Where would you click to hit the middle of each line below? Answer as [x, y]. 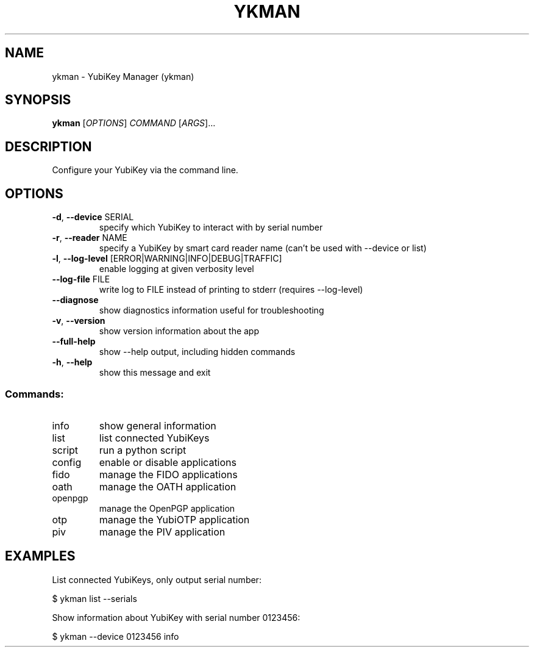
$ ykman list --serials [94, 598]
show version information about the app [179, 331]
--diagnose [75, 300]
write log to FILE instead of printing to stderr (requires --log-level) [231, 290]
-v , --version [79, 321]
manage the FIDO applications [168, 474]
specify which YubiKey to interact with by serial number [211, 227]
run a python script [143, 450]
